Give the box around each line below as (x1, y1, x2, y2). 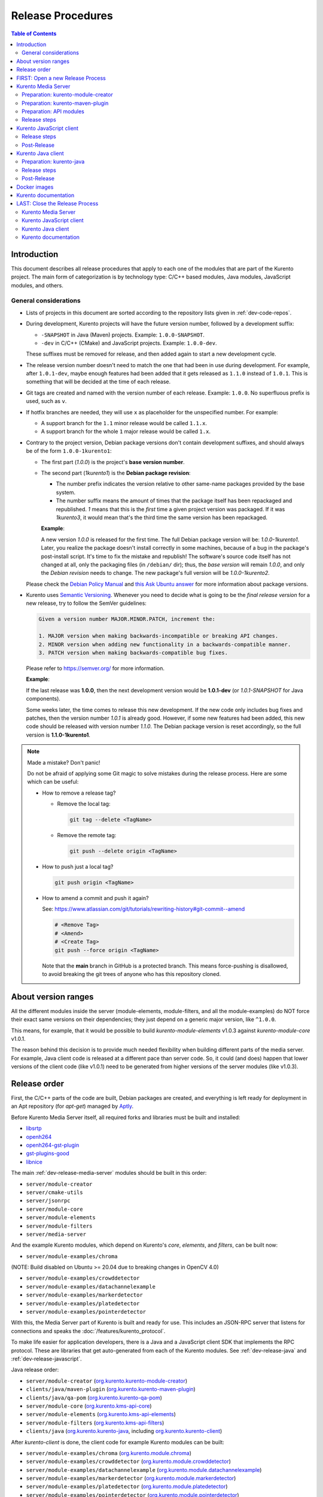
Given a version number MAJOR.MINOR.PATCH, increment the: (38, 616, 215, 623)
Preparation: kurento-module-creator (22, 91, 113, 98)
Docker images (16, 183, 54, 190)
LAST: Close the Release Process (16, 200, 99, 207)
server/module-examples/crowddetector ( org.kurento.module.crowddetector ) (26, 1458, 231, 1465)
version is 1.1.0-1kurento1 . (26, 731, 91, 738)
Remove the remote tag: (57, 832, 117, 839)
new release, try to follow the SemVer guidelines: (26, 599, 147, 607)
